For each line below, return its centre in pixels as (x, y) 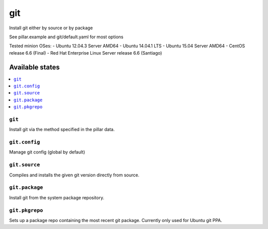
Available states (34, 67)
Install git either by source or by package (51, 28)
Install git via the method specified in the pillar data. (62, 130)
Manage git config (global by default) (47, 152)
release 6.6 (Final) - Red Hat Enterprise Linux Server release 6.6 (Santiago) (86, 53)
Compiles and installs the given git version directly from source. (74, 175)
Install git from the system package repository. (57, 197)
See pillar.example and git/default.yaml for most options (66, 37)
